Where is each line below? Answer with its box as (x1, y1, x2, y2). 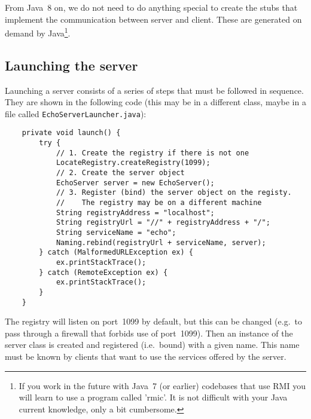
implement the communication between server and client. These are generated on (5, 13, 302, 25)
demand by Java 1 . (5, 25, 71, 39)
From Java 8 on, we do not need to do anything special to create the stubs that (5, 1, 298, 13)
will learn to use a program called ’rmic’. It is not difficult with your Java (19, 391, 288, 403)
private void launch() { (22, 129, 121, 137)
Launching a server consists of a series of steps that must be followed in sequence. (5, 84, 304, 96)
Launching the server (5, 56, 138, 74)
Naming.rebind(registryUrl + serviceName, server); (56, 238, 266, 247)
